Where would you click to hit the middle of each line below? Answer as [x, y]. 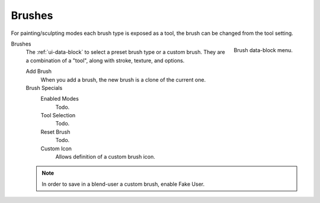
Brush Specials [44, 88]
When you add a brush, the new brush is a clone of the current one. [123, 79]
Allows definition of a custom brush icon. [105, 157]
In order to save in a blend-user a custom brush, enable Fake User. [123, 184]
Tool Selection [58, 115]
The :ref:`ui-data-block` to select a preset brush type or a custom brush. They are [125, 52]
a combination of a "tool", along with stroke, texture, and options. [105, 60]
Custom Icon [56, 149]
